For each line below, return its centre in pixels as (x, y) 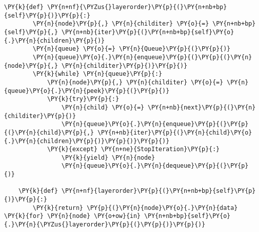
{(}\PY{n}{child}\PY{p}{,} (49, 132)
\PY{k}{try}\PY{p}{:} (83, 99)
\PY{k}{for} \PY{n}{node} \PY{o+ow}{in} (73, 216)
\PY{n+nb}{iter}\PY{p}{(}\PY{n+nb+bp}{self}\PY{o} (148, 32)
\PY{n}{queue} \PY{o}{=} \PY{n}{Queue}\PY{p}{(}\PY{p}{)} (132, 49)
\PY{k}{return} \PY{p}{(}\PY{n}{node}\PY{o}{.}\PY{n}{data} (135, 208)
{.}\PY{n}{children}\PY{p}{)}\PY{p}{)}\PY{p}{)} (87, 141)
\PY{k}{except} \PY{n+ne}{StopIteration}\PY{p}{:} (133, 149)
